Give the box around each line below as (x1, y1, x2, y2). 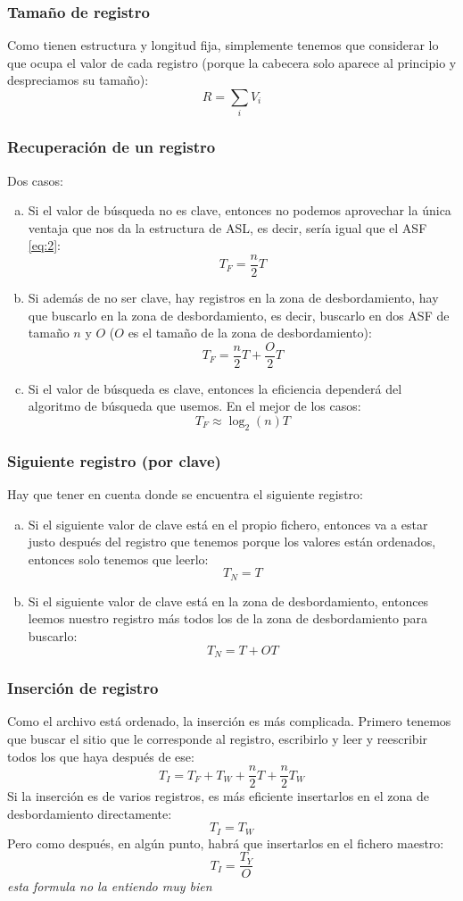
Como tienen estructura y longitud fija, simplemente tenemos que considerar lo (7, 36, 439, 54)
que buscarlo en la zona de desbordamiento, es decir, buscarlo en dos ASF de (28, 305, 450, 324)
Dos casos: (7, 171, 64, 189)
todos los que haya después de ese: (7, 747, 194, 765)
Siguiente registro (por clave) (7, 449, 221, 471)
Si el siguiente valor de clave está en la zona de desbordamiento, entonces (28, 591, 429, 610)
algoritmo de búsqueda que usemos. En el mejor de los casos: (28, 396, 361, 415)
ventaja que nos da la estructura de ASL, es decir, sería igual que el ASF (28, 218, 427, 237)
